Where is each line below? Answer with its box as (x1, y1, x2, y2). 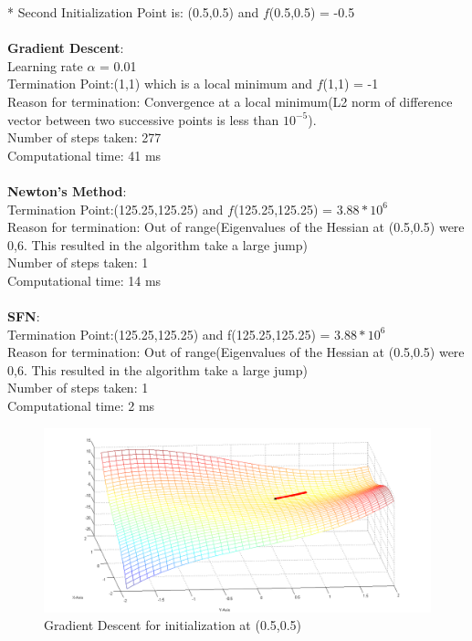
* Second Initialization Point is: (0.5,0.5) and (7, 3, 259, 21)
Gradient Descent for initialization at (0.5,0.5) (44, 615, 302, 635)
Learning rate (7, 56, 83, 75)
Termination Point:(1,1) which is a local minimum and (7, 74, 312, 93)
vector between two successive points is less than (7, 110, 279, 129)
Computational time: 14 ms (7, 270, 162, 289)
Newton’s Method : (7, 181, 127, 200)
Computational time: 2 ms (7, 396, 155, 415)
